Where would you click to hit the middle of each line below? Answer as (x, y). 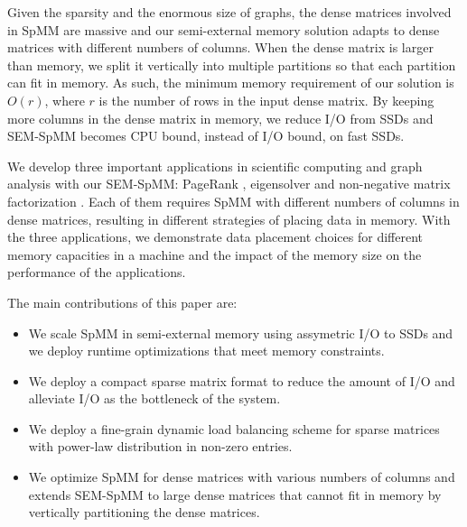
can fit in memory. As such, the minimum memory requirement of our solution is (231, 83)
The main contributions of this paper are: (122, 302)
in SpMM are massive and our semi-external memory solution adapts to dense (224, 29)
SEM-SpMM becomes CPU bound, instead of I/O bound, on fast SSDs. (206, 136)
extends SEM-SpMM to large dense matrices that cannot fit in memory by (235, 494)
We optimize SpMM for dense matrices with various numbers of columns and (242, 477)
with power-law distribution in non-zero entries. (160, 446)
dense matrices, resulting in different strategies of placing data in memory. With (229, 219)
